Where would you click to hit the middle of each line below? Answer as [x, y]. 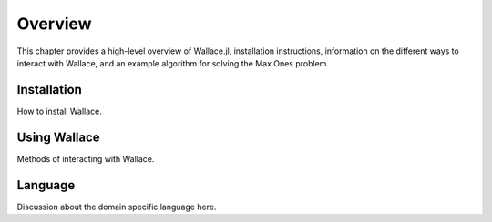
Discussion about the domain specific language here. [117, 207]
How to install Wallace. [59, 111]
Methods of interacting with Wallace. [86, 158]
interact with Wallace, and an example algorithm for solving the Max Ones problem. [173, 63]
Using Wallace [58, 137]
